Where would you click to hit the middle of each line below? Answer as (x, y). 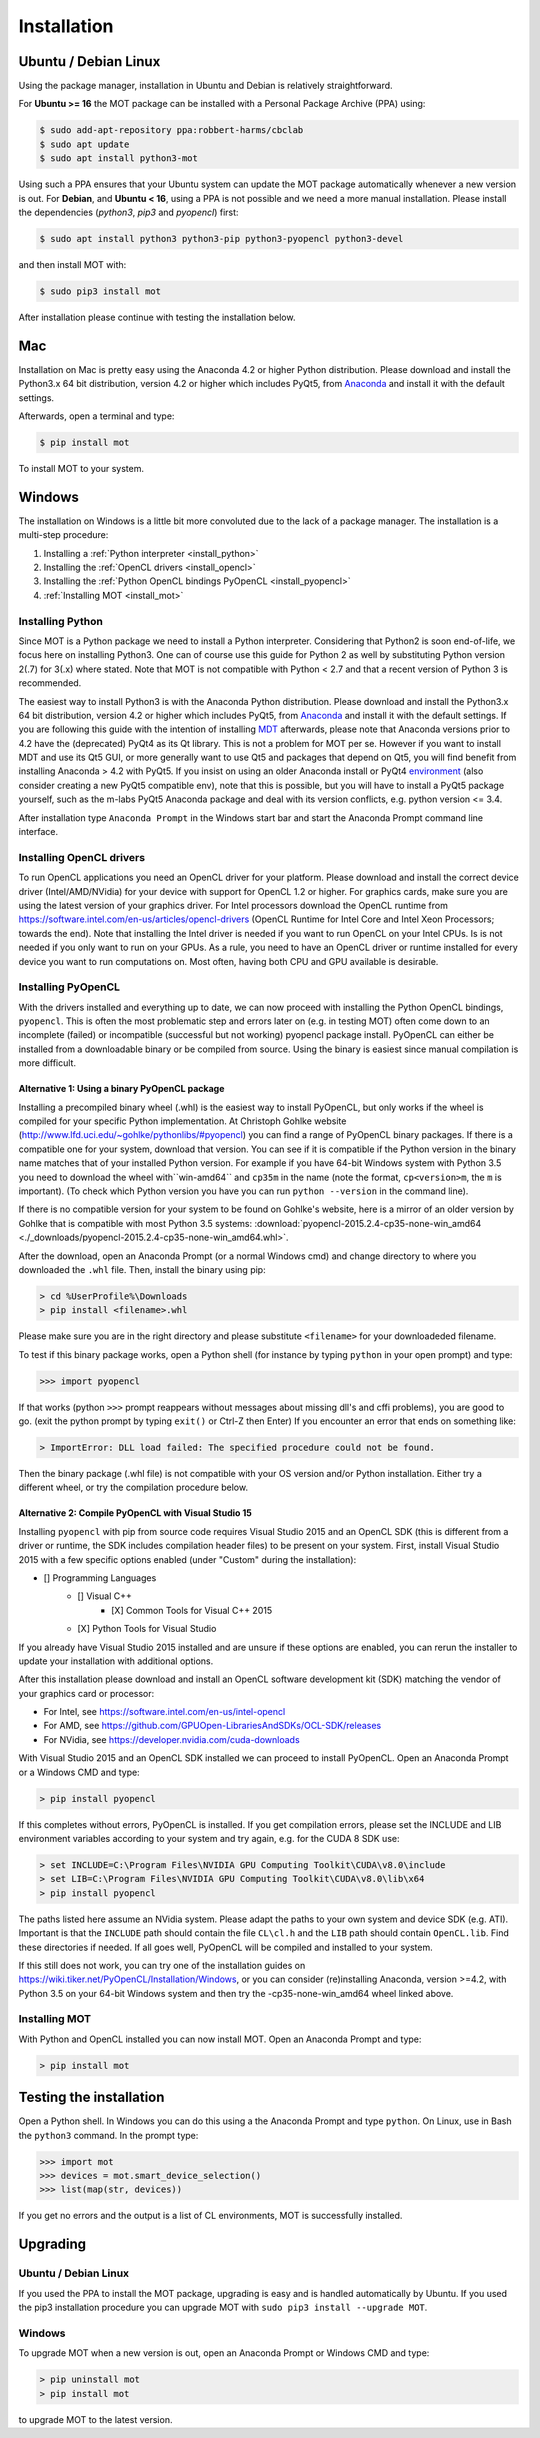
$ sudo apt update (84, 144)
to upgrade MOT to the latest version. (95, 2419)
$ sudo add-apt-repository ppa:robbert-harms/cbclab (171, 130)
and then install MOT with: (72, 264)
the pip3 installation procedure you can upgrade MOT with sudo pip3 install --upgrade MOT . (223, 2307)
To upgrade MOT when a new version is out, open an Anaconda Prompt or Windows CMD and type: (224, 2353)
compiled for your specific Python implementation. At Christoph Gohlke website (182, 1121)
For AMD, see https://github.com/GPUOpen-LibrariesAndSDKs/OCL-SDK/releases (212, 1726)
